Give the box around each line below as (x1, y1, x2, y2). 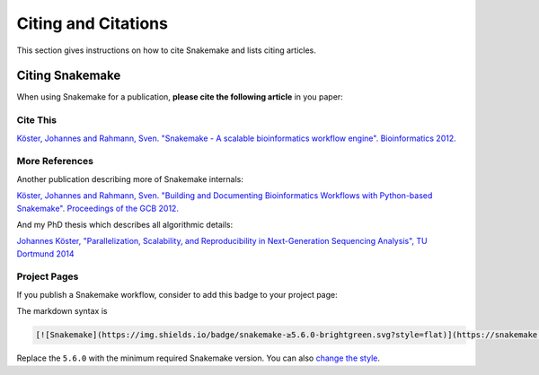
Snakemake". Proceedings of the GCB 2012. (16, 203, 180, 214)
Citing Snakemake (16, 68, 121, 83)
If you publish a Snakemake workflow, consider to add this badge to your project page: (16, 289, 338, 300)
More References (16, 155, 94, 168)
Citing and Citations (16, 13, 168, 33)
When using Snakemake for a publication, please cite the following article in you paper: (16, 92, 343, 102)
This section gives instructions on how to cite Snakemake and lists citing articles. (16, 45, 316, 56)
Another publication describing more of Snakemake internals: (16, 173, 244, 184)
